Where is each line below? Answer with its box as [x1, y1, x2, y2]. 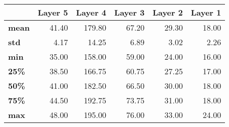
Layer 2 [152, 7, 183, 18]
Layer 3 [114, 7, 145, 18]
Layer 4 [76, 7, 107, 18]
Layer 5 [37, 7, 68, 18]
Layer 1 [191, 7, 221, 18]
